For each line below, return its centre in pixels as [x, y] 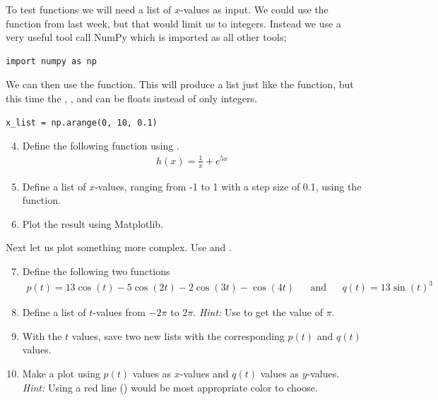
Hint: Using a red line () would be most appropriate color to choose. [170, 387]
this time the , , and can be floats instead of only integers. [131, 98]
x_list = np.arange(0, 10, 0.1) [82, 122]
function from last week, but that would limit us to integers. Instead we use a [173, 23]
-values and [204, 373]
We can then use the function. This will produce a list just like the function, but [180, 84]
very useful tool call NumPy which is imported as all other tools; [146, 37]
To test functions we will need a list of [89, 9]
